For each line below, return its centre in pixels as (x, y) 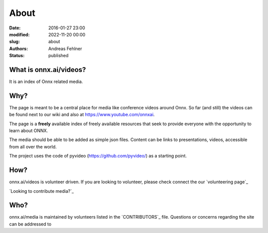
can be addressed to (30, 224)
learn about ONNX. (29, 131)
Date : (15, 28)
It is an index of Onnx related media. (46, 81)
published (59, 56)
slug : (14, 42)
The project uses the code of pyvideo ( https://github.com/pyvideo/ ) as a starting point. (98, 156)
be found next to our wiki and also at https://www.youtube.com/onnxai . (82, 115)
